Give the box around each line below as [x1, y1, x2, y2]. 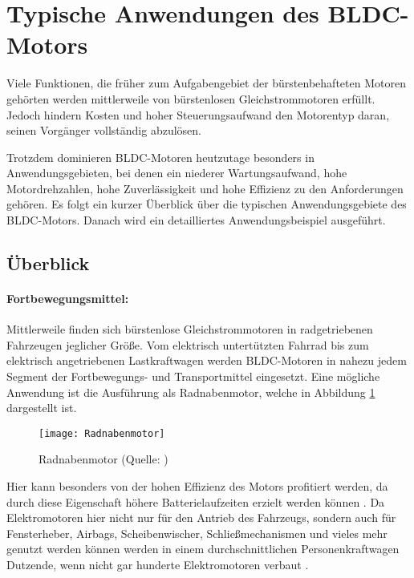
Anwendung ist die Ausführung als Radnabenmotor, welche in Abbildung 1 [6, 383, 375, 400]
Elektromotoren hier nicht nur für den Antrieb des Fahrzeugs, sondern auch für [6, 509, 396, 526]
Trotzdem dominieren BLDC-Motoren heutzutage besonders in [6, 148, 315, 165]
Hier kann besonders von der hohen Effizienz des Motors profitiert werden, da [6, 478, 388, 495]
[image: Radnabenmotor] [39, 427, 165, 439]
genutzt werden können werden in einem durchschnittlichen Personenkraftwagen [6, 540, 400, 557]
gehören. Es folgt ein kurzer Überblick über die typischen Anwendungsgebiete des [6, 196, 407, 212]
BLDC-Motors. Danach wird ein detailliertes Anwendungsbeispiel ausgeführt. [6, 212, 386, 228]
